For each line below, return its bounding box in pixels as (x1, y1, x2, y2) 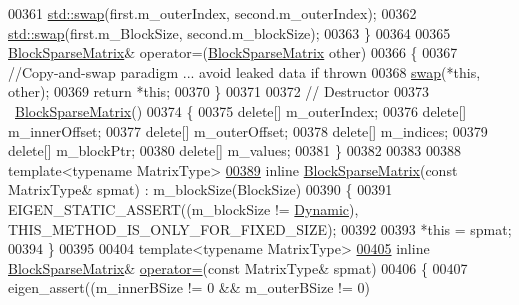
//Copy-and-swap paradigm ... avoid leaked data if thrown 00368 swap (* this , (8, 61, 481, 82)
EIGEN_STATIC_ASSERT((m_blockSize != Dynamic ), (8, 198, 359, 219)
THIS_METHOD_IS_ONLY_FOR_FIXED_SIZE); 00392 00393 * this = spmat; (8, 218, 512, 239)
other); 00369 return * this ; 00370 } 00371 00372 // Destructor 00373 (8, 81, 429, 102)
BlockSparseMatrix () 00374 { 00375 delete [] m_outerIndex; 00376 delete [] (15, 100, 467, 121)
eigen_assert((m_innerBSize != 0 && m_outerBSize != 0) (8, 277, 370, 298)
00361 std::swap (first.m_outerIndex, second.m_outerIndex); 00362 (8, 3, 417, 23)
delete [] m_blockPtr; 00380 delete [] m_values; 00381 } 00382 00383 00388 (8, 140, 461, 161)
